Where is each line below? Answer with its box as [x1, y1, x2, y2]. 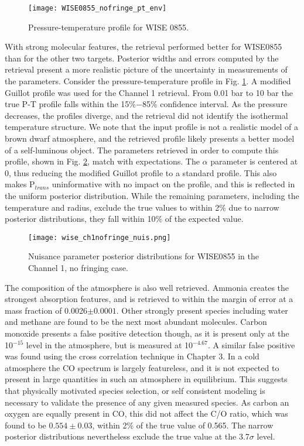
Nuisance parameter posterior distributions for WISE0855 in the [28, 250, 259, 262]
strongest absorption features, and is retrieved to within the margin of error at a [5, 293, 293, 305]
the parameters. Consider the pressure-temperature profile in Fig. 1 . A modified [5, 75, 291, 87]
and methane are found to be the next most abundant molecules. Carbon [5, 315, 267, 328]
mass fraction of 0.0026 [5, 304, 87, 316]
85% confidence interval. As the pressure [142, 98, 288, 110]
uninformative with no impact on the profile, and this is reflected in [52, 178, 295, 190]
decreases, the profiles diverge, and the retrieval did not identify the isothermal [5, 109, 288, 121]
